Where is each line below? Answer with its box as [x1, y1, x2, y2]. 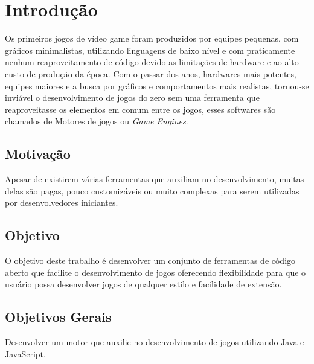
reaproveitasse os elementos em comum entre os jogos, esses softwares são [5, 103, 276, 115]
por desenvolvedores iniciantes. [5, 196, 118, 209]
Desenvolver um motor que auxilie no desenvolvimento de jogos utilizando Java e [5, 336, 304, 348]
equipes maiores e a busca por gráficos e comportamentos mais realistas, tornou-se [5, 79, 309, 92]
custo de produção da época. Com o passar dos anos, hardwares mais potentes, [5, 67, 296, 80]
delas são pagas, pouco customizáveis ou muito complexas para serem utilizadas [5, 184, 300, 197]
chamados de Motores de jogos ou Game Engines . [5, 115, 188, 127]
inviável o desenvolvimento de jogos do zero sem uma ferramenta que [5, 91, 260, 104]
